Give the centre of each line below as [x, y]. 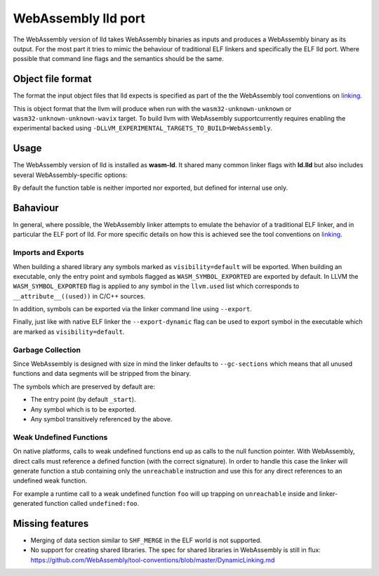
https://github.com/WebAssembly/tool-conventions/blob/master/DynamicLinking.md [153, 560]
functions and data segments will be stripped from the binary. [102, 374]
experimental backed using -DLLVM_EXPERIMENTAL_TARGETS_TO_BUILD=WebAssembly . [143, 128]
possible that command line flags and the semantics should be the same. [118, 59]
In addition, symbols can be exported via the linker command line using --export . [132, 309]
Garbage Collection [47, 350]
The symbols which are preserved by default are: [84, 386]
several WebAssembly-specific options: [70, 175]
